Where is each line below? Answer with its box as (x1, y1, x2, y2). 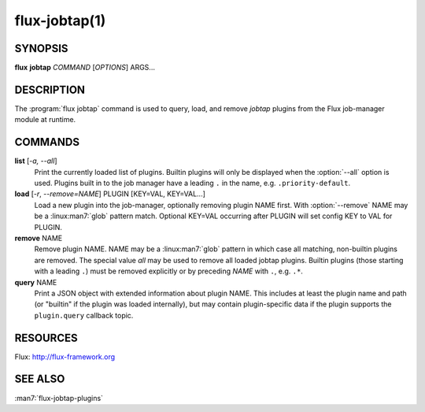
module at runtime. (14, 115, 76, 124)
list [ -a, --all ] (14, 156, 58, 165)
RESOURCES (14, 331, 78, 344)
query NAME (14, 277, 57, 287)
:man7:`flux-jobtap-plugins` (14, 393, 104, 403)
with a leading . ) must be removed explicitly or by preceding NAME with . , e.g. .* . (34, 266, 303, 276)
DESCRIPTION (14, 83, 86, 96)
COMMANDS (14, 135, 80, 149)
